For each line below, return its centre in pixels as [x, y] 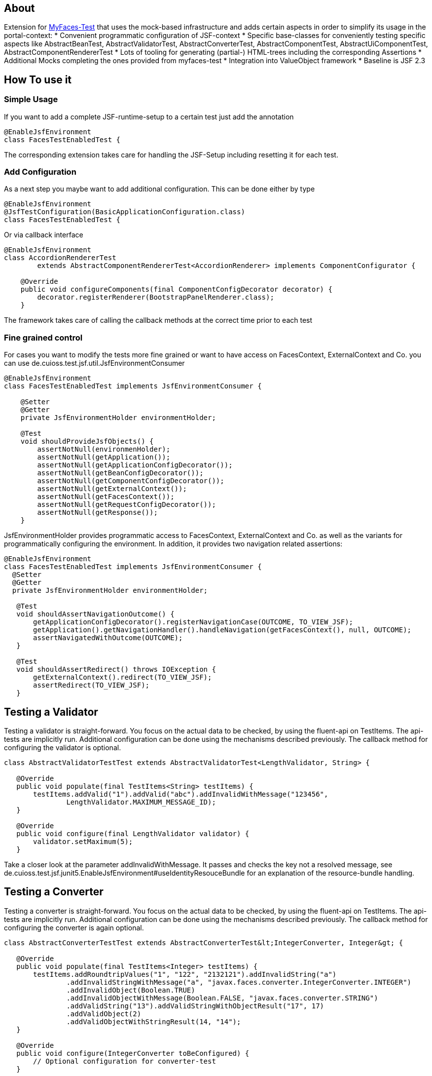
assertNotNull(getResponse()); [97, 513]
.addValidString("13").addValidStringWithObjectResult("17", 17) [195, 1006]
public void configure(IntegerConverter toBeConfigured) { [133, 1053]
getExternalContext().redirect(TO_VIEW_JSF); [123, 677]
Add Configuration [40, 172]
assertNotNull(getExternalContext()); [112, 489]
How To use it [38, 79]
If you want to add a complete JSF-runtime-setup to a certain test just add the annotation [149, 116]
